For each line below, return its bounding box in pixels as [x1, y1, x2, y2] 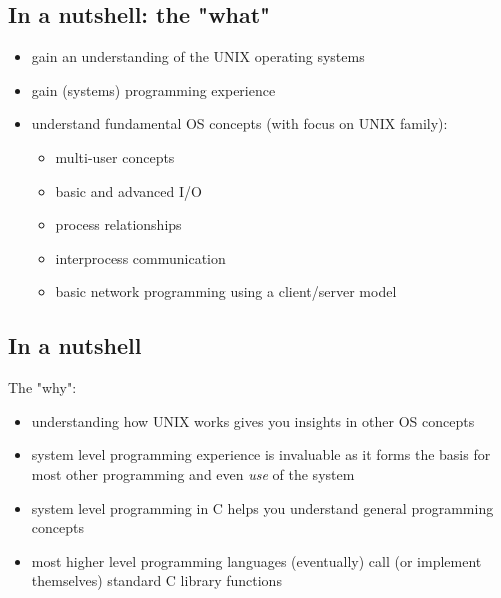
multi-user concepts [55, 146, 175, 167]
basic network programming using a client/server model [55, 281, 397, 302]
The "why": [8, 377, 77, 398]
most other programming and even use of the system [31, 463, 355, 484]
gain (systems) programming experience [31, 79, 276, 100]
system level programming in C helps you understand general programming [31, 497, 494, 518]
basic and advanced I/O [55, 180, 202, 201]
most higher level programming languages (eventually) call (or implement [31, 550, 482, 571]
